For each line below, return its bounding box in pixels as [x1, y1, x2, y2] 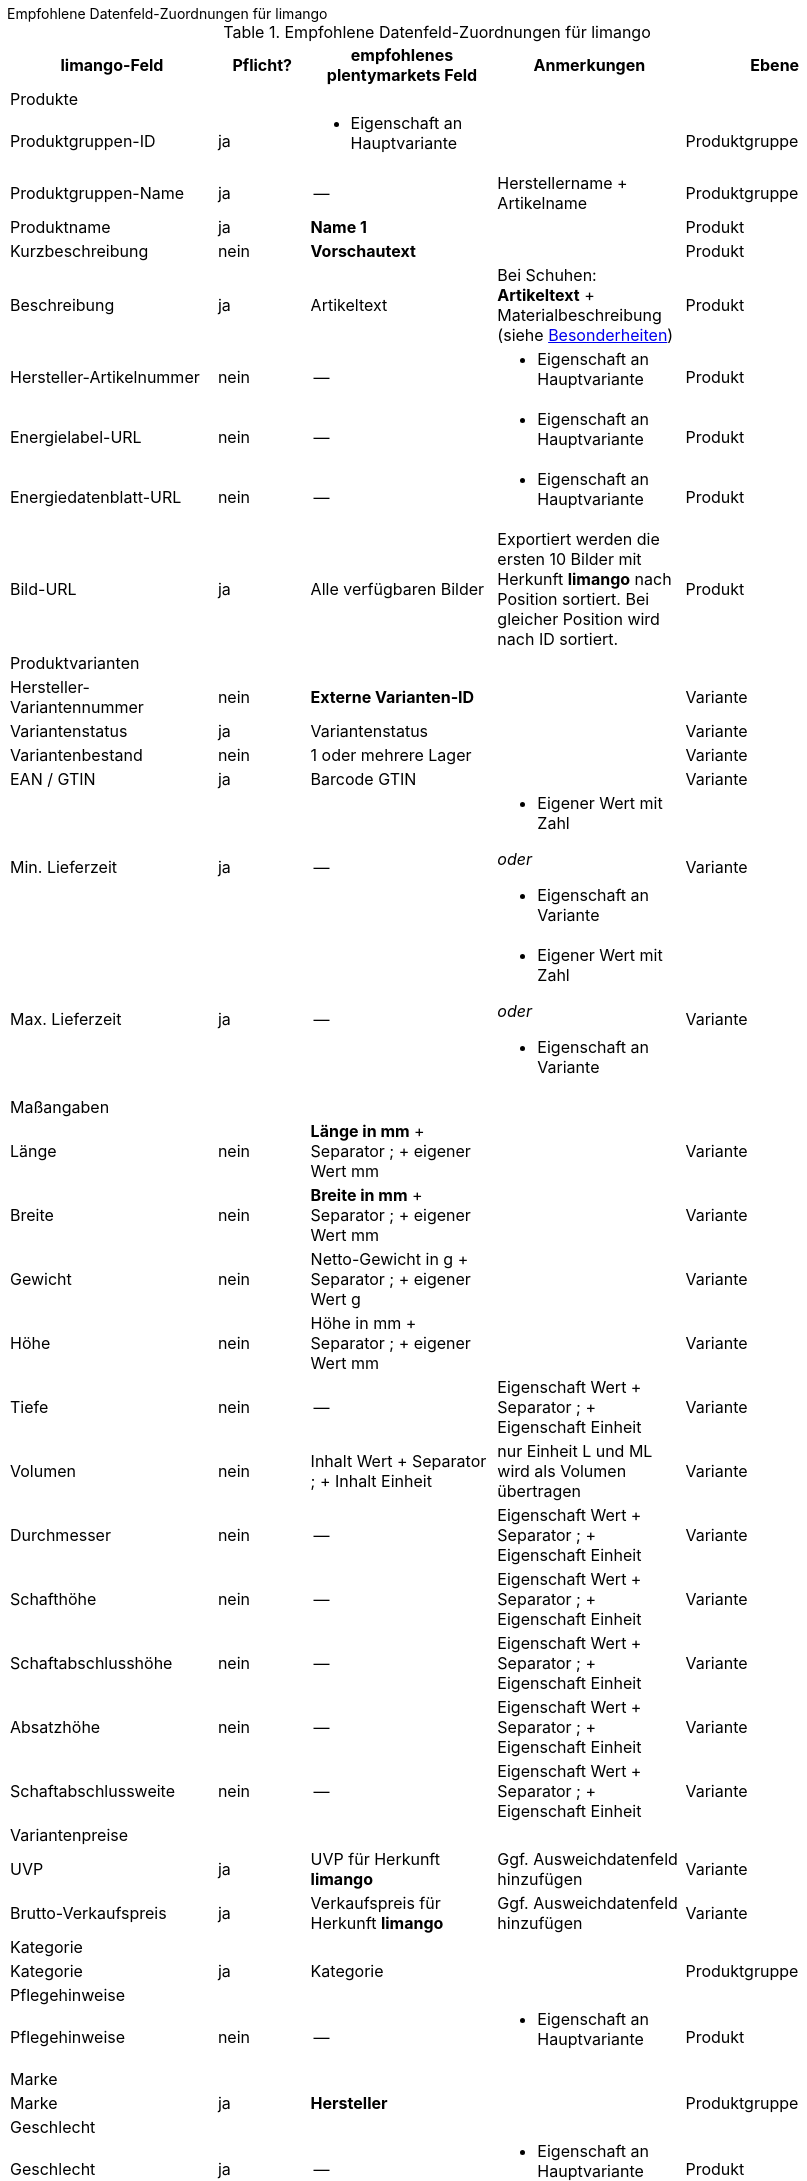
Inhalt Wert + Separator [310, 1451, 487, 1471]
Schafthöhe [10, 1589, 97, 1609]
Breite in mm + [310, 1185, 423, 1205]
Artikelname [497, 193, 588, 213]
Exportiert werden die [497, 529, 660, 549]
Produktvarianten [10, 653, 140, 673]
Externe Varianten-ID [310, 687, 475, 707]
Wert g [310, 1289, 361, 1309]
